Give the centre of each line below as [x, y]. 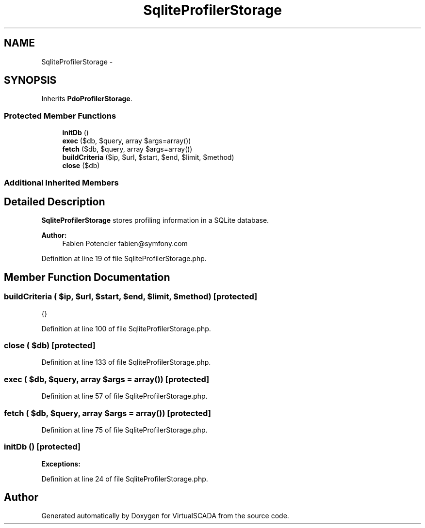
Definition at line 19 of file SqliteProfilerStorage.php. [124, 259]
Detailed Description [55, 202]
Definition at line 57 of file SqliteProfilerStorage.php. [124, 396]
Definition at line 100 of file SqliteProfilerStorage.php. [126, 328]
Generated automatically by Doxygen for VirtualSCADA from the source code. [165, 516]
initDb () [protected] [42, 447]
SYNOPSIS [30, 80]
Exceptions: [61, 464]
